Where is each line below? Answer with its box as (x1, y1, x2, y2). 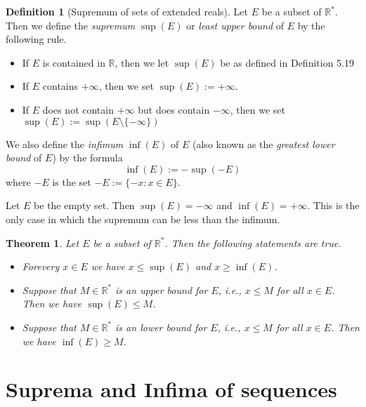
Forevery (22, 259, 60, 274)
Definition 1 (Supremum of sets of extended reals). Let (6, 4, 249, 18)
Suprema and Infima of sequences (6, 375, 337, 403)
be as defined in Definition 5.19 (220, 55, 354, 69)
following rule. (6, 32, 67, 46)
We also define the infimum (6, 136, 124, 151)
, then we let (115, 55, 169, 69)
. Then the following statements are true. (164, 235, 341, 250)
